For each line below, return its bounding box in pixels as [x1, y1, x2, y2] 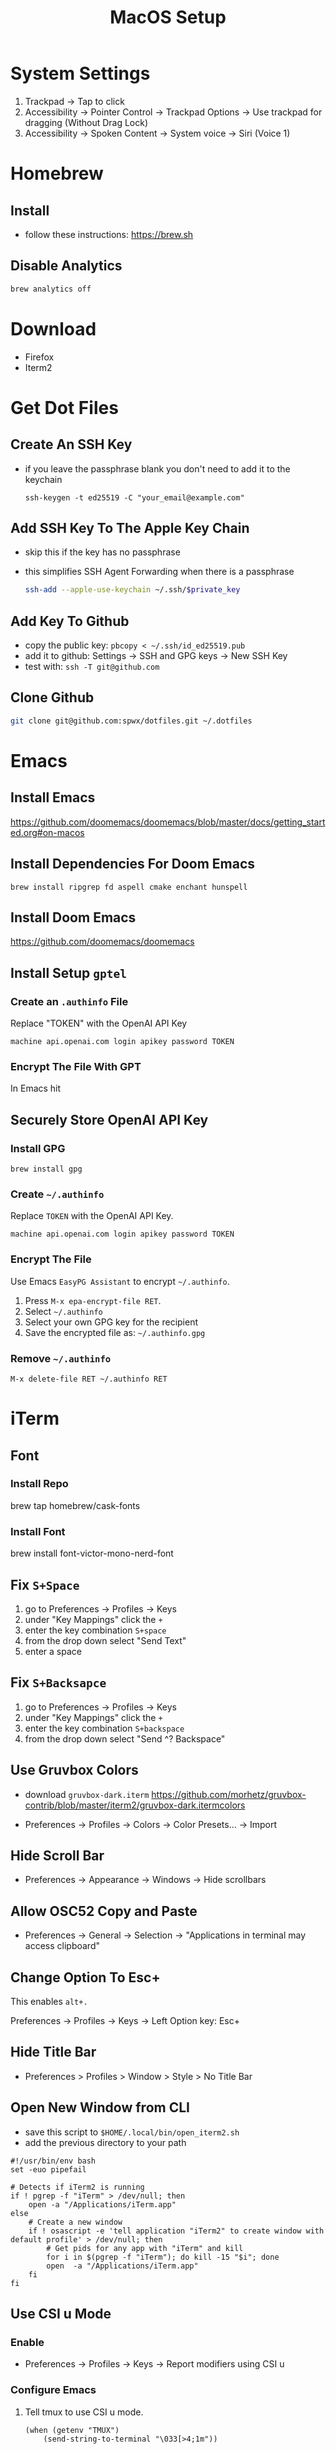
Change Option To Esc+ [10, 1969, 161, 1986]
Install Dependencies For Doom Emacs [10, 856, 256, 873]
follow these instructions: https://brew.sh [24, 228, 194, 240]
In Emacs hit [10, 1082, 62, 1095]
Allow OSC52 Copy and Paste [10, 1902, 198, 1920]
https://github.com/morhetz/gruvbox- [151, 1788, 307, 1800]
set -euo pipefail [10, 2164, 87, 2175]
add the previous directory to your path [24, 2136, 187, 2148]
